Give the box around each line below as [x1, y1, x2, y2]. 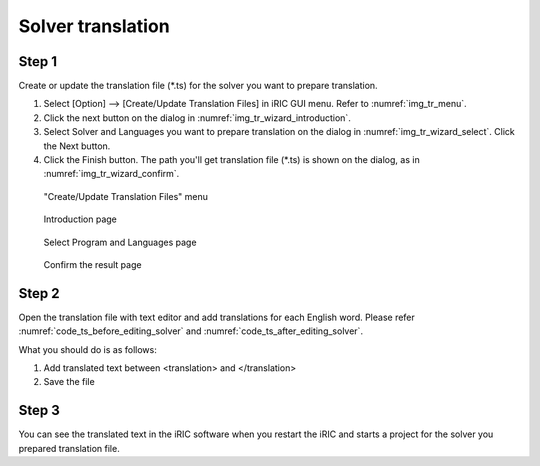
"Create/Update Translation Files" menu [43, 190, 209, 202]
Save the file [43, 376, 95, 388]
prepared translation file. [18, 442, 120, 454]
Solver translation [18, 15, 170, 37]
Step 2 [18, 285, 60, 302]
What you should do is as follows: [18, 343, 157, 355]
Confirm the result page [43, 258, 142, 270]
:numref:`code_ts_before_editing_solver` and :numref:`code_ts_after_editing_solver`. [18, 325, 364, 337]
